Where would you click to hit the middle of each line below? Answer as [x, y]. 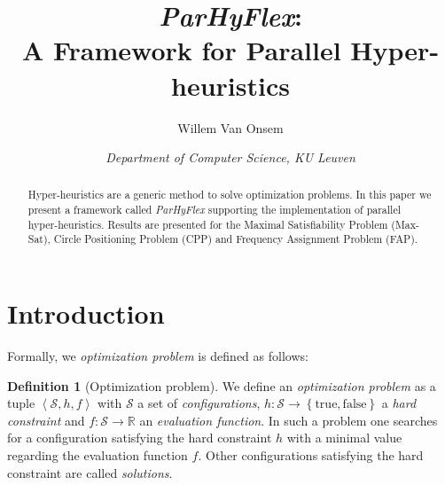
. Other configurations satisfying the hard [311, 455]
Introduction [86, 313]
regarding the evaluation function [98, 455]
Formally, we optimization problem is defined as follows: [158, 356]
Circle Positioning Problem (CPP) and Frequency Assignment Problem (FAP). [236, 239]
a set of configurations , [199, 403]
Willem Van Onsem [230, 127]
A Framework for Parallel [181, 50]
